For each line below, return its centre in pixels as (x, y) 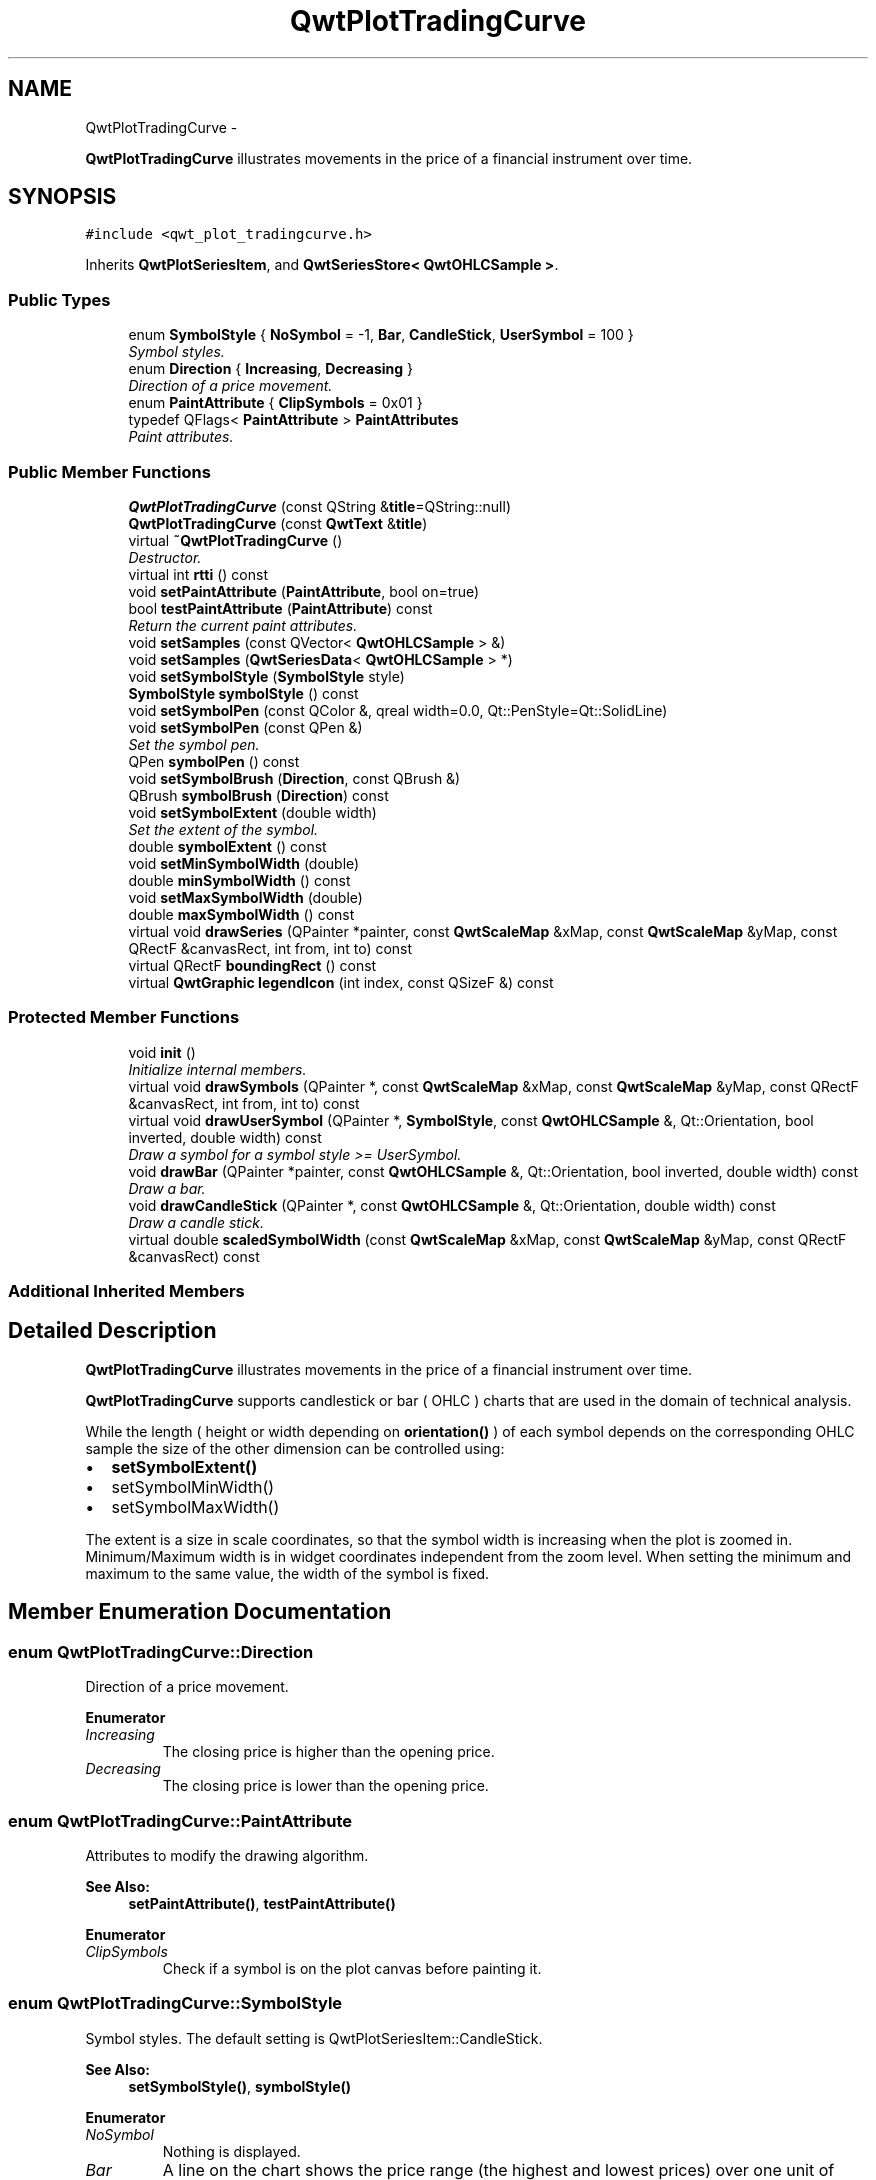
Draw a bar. (167, 1188)
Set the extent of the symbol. (223, 829)
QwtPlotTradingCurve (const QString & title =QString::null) (320, 506)
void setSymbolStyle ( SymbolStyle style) (266, 676)
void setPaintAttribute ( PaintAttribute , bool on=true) (304, 591)
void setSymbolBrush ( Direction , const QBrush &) (294, 778)
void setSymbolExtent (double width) (252, 812)
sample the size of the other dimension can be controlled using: (295, 1448)
